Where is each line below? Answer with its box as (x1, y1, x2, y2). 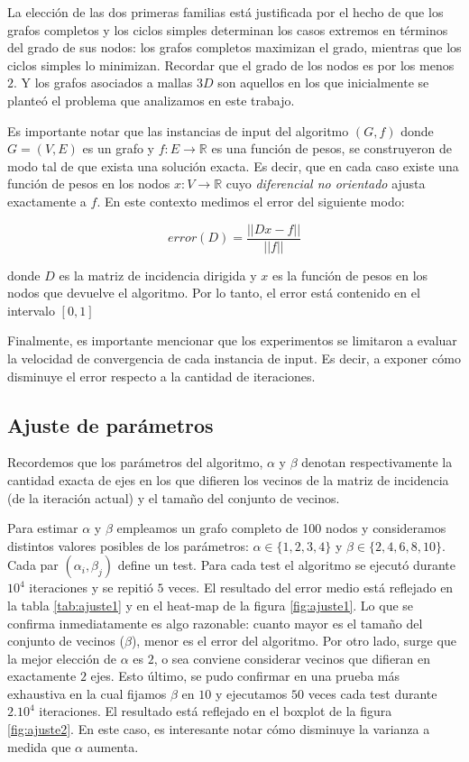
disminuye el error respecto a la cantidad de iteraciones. (7, 366, 316, 385)
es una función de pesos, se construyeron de (211, 139, 452, 158)
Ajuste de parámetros (7, 410, 214, 438)
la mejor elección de (7, 648, 116, 667)
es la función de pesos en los (271, 265, 428, 284)
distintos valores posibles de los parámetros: (7, 536, 249, 555)
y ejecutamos (215, 684, 288, 702)
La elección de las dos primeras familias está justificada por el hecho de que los (7, 3, 444, 21)
